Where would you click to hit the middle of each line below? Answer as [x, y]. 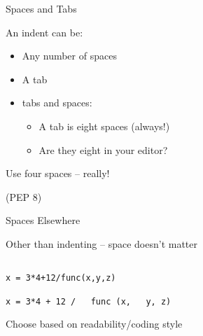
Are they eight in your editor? [103, 149]
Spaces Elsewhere [43, 220]
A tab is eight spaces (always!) [104, 126]
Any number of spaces [69, 56]
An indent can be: [44, 32]
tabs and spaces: [57, 103]
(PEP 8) [24, 196]
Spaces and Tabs [41, 8]
